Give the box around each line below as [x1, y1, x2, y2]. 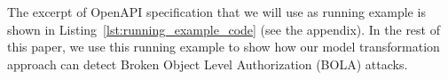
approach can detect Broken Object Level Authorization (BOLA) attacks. [7, 54, 408, 73]
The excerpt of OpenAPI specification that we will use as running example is [7, 3, 426, 20]
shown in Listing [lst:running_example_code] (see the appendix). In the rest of [7, 20, 440, 38]
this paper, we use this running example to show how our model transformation [7, 37, 440, 56]
